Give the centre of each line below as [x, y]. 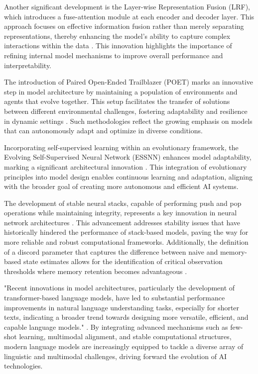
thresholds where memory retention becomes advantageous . [96, 271]
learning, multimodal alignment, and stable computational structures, [125, 336]
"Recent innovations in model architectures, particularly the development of [120, 288]
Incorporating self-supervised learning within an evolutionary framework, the [121, 147]
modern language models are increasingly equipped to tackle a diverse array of [124, 346]
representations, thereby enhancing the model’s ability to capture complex [117, 36]
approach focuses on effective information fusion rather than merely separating [124, 26]
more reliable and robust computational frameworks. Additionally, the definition [126, 242]
